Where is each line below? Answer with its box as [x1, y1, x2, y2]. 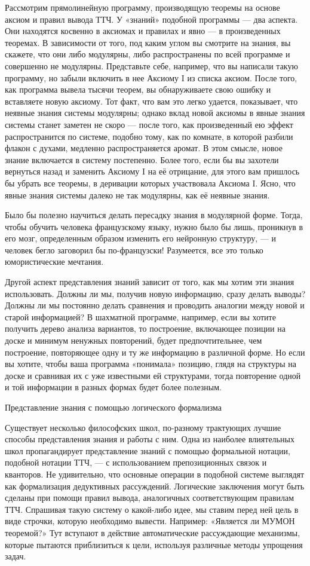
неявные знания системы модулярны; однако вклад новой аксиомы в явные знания [5, 106, 305, 119]
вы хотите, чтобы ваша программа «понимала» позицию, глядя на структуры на [5, 357, 297, 370]
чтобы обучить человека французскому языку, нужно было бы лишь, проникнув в [5, 220, 303, 232]
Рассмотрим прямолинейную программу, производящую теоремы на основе [5, 1, 280, 13]
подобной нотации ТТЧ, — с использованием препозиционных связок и [5, 456, 267, 469]
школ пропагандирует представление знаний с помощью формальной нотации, [5, 444, 290, 457]
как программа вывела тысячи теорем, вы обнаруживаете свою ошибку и [5, 83, 271, 96]
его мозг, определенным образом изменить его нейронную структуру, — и [5, 232, 276, 244]
